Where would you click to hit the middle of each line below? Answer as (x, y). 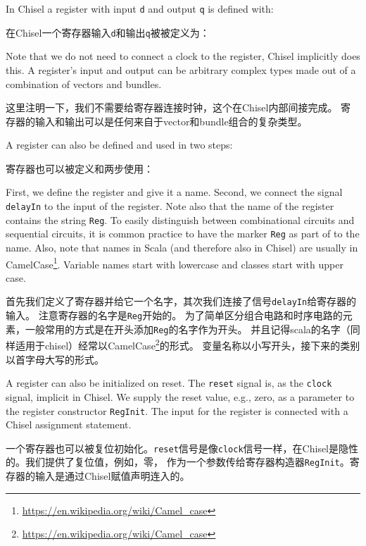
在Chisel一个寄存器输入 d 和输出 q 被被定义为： (108, 32)
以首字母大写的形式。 (55, 359)
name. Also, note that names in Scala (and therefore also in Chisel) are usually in (182, 248)
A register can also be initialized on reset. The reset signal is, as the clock (169, 383)
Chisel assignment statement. (69, 424)
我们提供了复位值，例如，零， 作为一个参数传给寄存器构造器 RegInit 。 (187, 462)
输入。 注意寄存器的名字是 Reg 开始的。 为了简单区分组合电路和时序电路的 (174, 315)
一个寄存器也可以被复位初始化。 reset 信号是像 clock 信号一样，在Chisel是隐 (177, 448)
